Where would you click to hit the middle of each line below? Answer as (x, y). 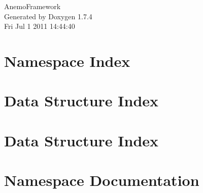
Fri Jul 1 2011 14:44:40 (40, 26)
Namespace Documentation (102, 180)
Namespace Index (67, 61)
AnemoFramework (32, 6)
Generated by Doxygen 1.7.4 (48, 16)
